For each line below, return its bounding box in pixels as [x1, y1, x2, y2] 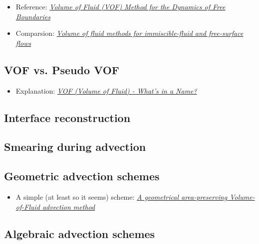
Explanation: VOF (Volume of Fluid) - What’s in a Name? [15, 85, 197, 96]
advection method [42, 201, 95, 212]
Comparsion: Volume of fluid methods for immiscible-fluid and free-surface [15, 28, 244, 38]
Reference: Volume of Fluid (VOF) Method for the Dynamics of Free [15, 1, 226, 11]
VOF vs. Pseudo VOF [4, 62, 119, 77]
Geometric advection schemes [4, 168, 160, 184]
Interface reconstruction [4, 110, 131, 125]
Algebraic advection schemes [4, 226, 155, 241]
